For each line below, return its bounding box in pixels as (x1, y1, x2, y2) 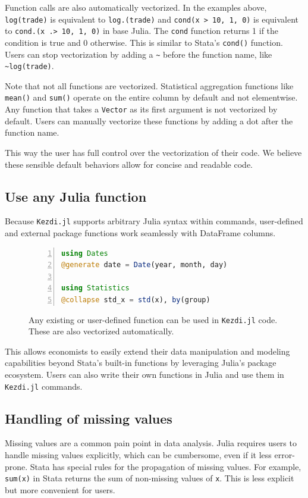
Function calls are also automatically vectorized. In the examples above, (5, 1, 267, 13)
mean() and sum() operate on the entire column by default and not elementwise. (5, 91, 298, 104)
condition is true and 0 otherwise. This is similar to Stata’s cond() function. (5, 36, 283, 48)
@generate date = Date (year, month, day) (61, 261, 228, 270)
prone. (5, 460, 28, 472)
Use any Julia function (5, 187, 147, 205)
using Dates (61, 249, 108, 258)
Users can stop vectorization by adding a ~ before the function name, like (5, 48, 272, 60)
